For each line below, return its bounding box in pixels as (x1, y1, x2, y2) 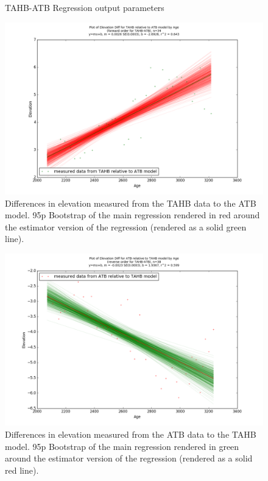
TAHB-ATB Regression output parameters (5, 1, 164, 13)
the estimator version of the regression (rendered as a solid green (5, 220, 247, 233)
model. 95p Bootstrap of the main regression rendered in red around (5, 208, 260, 221)
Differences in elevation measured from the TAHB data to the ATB (5, 196, 256, 209)
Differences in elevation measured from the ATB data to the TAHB (5, 427, 256, 440)
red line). (5, 463, 39, 476)
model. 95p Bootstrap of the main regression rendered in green (5, 440, 239, 452)
